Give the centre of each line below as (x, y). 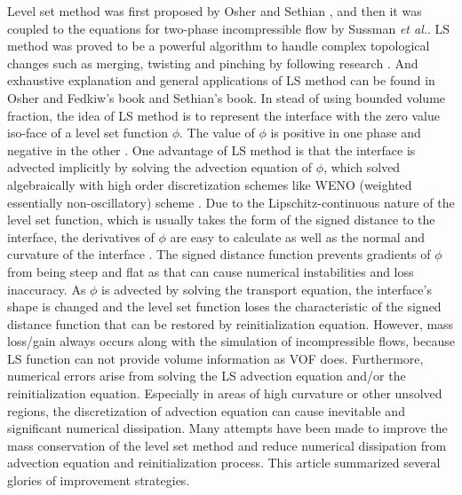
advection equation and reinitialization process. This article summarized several (224, 463)
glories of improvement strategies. (99, 480)
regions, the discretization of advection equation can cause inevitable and (206, 410)
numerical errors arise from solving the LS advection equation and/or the (207, 376)
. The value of (217, 133)
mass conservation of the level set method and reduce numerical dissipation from (227, 445)
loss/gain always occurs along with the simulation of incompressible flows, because (231, 341)
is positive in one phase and (346, 133)
